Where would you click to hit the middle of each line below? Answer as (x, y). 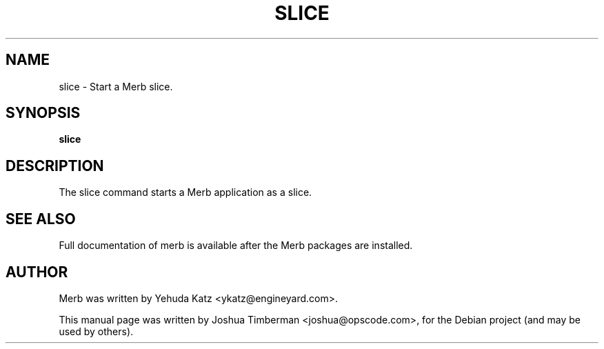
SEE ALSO (41, 219)
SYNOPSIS (43, 113)
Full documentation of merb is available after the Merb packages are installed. (236, 246)
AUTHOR (37, 272)
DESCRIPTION (55, 166)
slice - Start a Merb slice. (116, 86)
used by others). (96, 331)
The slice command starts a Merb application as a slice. (185, 192)
